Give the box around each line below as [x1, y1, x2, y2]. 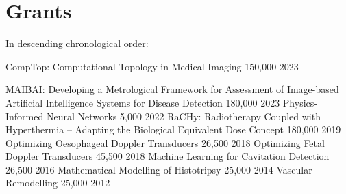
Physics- [282, 95, 317, 109]
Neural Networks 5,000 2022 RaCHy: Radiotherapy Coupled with [46, 109, 321, 123]
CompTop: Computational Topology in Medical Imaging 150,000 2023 [5, 59, 299, 73]
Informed [5, 109, 44, 123]
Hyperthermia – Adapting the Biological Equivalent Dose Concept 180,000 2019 [5, 122, 341, 137]
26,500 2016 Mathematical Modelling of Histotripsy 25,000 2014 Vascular [5, 162, 312, 176]
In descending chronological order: [5, 36, 149, 51]
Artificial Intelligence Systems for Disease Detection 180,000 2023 [5, 95, 280, 109]
